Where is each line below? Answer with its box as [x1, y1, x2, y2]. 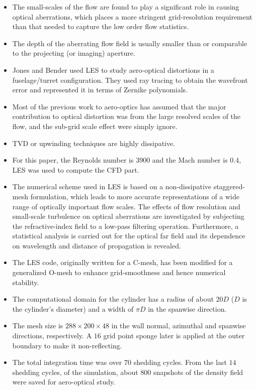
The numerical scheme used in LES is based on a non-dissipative [12, 181, 211, 192]
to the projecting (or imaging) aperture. [12, 48, 135, 58]
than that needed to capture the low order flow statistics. [12, 21, 189, 32]
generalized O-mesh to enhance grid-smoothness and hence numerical [12, 267, 226, 278]
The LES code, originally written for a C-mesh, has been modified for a [12, 257, 233, 268]
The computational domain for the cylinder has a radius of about [12, 294, 214, 304]
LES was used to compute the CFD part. [12, 164, 139, 175]
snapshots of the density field [153, 366, 243, 377]
